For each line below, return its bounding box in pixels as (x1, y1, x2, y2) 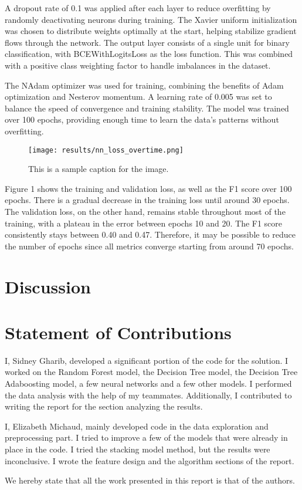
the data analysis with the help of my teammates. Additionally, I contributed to (5, 388, 292, 401)
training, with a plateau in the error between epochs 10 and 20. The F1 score (5, 217, 283, 229)
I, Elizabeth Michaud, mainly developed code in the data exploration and (5, 420, 269, 432)
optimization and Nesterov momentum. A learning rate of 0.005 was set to (5, 90, 272, 103)
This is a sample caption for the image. (28, 163, 169, 175)
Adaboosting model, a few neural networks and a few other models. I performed (5, 377, 292, 390)
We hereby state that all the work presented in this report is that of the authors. (5, 474, 295, 486)
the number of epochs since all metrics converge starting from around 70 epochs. (5, 239, 294, 252)
